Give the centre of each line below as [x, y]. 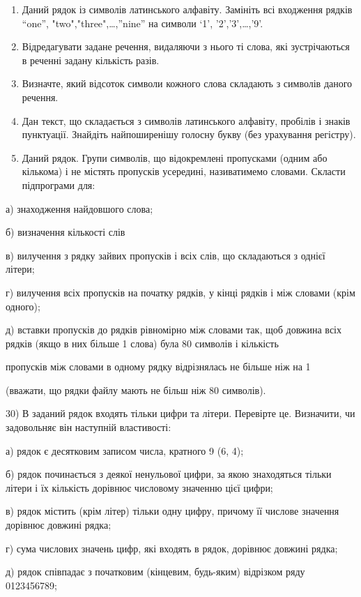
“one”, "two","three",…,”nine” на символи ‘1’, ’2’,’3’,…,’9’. [143, 23]
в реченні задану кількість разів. [91, 60]
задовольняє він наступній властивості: [89, 427]
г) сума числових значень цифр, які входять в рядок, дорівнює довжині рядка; [172, 548]
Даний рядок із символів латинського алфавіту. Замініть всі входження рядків [187, 9]
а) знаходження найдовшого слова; [79, 208]
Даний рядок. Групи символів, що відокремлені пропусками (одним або [175, 157]
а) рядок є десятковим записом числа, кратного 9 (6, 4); [125, 450]
